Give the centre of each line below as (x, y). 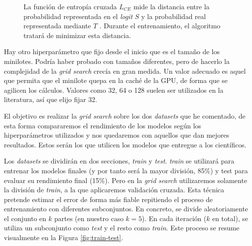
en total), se (230, 218)
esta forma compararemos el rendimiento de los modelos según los (103, 125)
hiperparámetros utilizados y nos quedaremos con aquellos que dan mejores (117, 135)
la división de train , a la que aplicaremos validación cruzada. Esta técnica (114, 190)
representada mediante (57, 26)
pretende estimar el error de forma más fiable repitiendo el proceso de (108, 199)
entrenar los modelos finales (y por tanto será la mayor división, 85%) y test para (126, 170)
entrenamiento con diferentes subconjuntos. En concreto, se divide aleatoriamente (126, 209)
